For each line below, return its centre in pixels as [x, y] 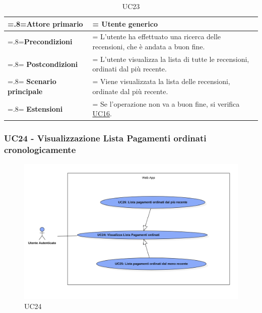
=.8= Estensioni [35, 108]
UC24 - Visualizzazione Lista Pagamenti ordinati [105, 138]
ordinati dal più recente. [129, 69]
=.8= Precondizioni [40, 42]
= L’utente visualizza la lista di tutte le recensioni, [171, 59]
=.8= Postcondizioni [43, 64]
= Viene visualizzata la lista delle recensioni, [161, 81]
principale [25, 91]
